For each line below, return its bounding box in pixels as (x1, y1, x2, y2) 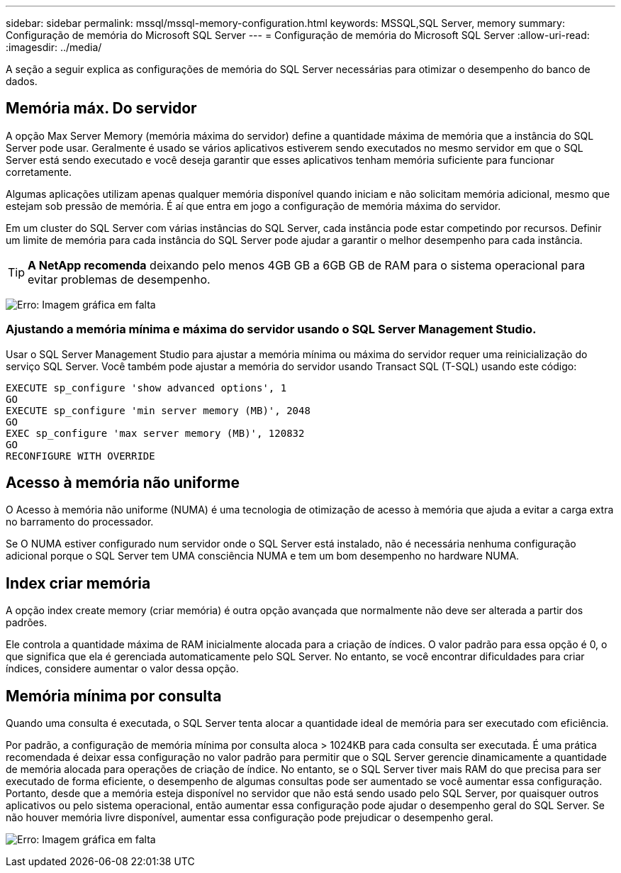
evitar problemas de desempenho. (28, 272, 211, 287)
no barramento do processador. (6, 516, 154, 528)
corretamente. (6, 165, 72, 178)
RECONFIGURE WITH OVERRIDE (6, 450, 155, 462)
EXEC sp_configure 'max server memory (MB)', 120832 (6, 427, 305, 439)
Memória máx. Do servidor (6, 99, 197, 118)
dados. (6, 75, 38, 87)
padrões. (6, 616, 47, 629)
